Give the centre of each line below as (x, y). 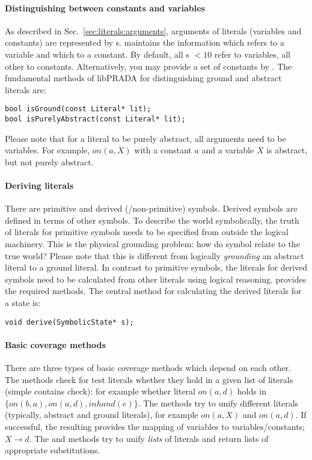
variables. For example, (47, 150)
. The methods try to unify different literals (218, 403)
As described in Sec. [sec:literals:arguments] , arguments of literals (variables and (153, 30)
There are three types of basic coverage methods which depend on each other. (148, 368)
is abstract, (287, 150)
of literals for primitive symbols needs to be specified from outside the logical (147, 232)
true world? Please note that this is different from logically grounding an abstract (154, 255)
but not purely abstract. (49, 161)
